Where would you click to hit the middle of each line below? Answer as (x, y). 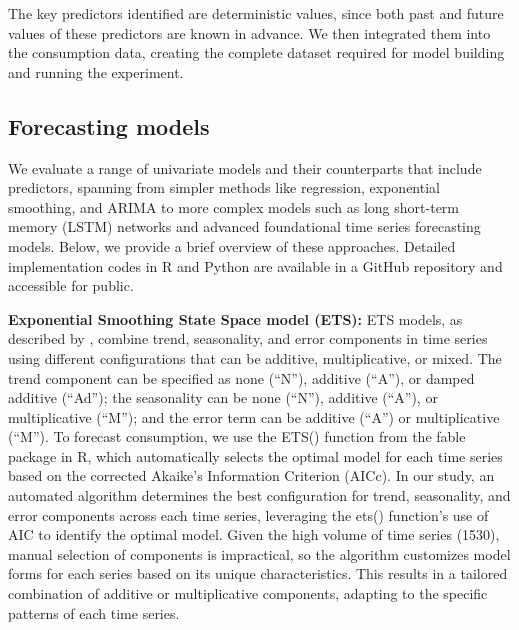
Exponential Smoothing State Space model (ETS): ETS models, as (235, 318)
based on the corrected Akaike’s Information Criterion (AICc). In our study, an (251, 475)
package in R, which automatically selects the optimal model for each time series (255, 455)
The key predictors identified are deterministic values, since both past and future (256, 13)
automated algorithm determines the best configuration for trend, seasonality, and (259, 495)
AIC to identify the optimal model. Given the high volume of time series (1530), (254, 534)
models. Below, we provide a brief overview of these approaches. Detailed (232, 245)
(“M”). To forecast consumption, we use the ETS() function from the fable (237, 436)
